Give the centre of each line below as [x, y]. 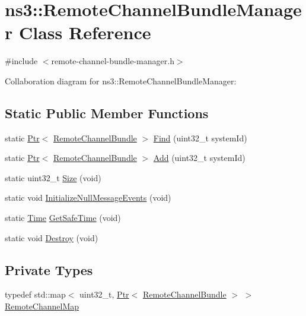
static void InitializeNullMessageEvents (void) [88, 197]
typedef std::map [35, 294]
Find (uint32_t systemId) [200, 138]
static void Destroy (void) [52, 237]
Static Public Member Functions [107, 113]
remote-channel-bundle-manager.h [113, 61]
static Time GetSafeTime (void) [63, 218]
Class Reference [85, 32]
